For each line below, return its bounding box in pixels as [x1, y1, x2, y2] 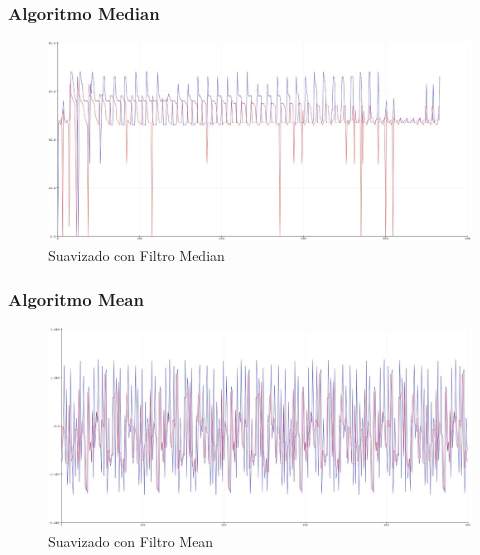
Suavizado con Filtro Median [48, 244, 225, 265]
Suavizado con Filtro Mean [48, 531, 214, 552]
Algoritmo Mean [8, 287, 144, 312]
